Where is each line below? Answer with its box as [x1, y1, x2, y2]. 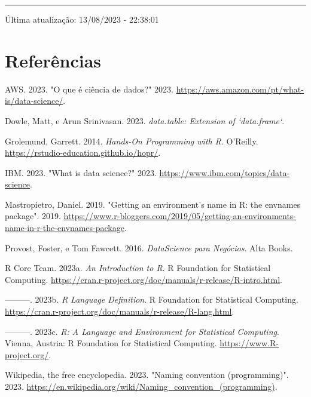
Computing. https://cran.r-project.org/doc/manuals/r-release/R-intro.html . [5, 273, 282, 285]
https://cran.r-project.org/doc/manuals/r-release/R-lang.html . [5, 305, 234, 318]
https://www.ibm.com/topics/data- [159, 166, 290, 179]
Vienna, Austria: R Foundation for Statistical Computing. [5, 337, 217, 349]
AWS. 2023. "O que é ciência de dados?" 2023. [5, 82, 173, 95]
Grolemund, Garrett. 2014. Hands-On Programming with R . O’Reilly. [5, 134, 258, 147]
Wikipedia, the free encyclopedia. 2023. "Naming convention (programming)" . [5, 368, 289, 381]
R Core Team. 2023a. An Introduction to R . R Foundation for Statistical [5, 261, 271, 274]
